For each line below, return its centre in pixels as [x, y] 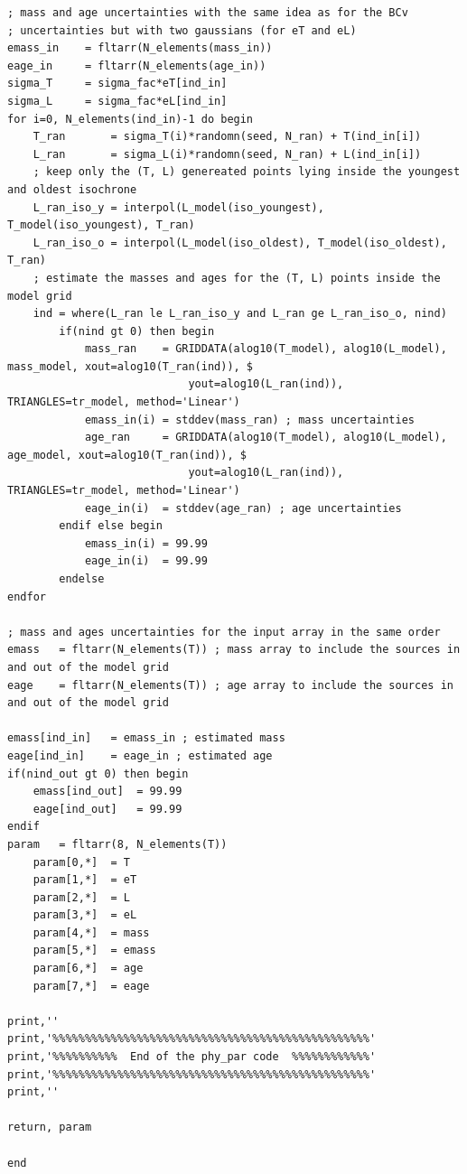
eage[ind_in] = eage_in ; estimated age [140, 755]
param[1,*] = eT [85, 880]
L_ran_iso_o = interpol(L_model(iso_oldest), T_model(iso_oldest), [240, 242]
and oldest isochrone [72, 189]
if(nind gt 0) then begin [137, 331]
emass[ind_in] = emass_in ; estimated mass [146, 738]
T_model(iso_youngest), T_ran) [101, 225]
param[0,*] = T [82, 862]
